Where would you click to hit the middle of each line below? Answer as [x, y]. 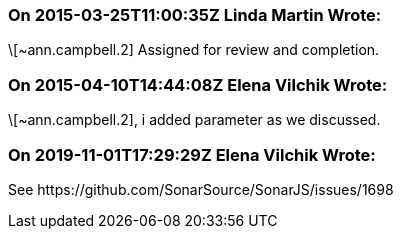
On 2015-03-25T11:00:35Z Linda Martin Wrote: [195, 15]
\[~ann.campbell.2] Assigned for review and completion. [194, 50]
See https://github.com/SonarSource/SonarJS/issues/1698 [201, 189]
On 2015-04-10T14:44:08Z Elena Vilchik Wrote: [198, 84]
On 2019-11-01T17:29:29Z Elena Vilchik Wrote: [192, 154]
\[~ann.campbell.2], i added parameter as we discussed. [194, 120]
